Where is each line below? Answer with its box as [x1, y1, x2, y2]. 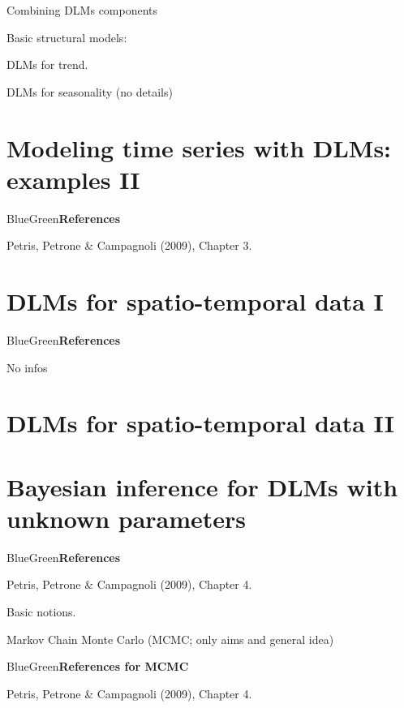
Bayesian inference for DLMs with [6, 470, 398, 503]
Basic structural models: [6, 28, 127, 45]
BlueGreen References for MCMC [6, 658, 189, 675]
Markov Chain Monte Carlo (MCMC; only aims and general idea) [6, 630, 334, 647]
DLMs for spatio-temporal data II [6, 406, 394, 440]
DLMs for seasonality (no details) [6, 83, 173, 100]
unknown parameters [6, 501, 247, 534]
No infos [6, 358, 48, 375]
